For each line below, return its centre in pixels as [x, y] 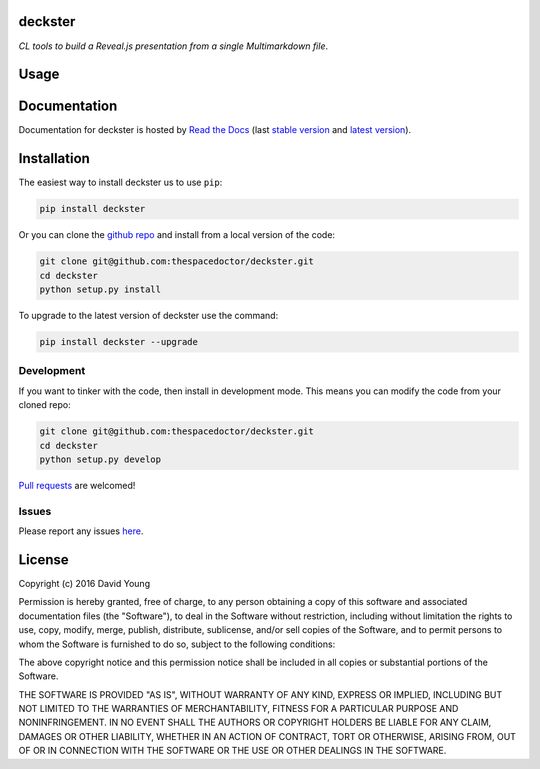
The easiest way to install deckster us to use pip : [120, 182]
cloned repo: [44, 405]
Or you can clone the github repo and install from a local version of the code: [176, 235]
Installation [54, 158]
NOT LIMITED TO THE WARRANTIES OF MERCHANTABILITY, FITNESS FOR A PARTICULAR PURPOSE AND [238, 709]
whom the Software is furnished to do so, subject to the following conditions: [177, 644]
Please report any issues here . [81, 531]
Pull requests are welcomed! [77, 485]
